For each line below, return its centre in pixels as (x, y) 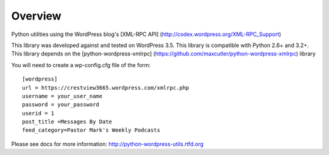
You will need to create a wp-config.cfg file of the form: (81, 65)
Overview (36, 16)
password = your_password (61, 105)
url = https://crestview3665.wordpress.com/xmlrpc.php (106, 88)
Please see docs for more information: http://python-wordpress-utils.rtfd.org (108, 144)
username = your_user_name (62, 96)
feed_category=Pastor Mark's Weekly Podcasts (91, 130)
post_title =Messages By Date (67, 122)
